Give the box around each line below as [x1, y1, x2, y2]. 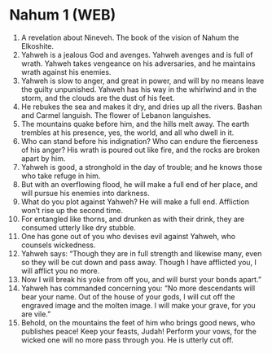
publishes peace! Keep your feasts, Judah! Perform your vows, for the [20, 326, 257, 336]
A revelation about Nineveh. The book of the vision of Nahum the [20, 33, 239, 42]
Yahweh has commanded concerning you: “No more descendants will [20, 283, 256, 293]
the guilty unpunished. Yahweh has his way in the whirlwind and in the [20, 84, 257, 94]
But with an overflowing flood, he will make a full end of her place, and [20, 179, 258, 189]
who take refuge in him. [20, 171, 101, 181]
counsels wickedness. [20, 240, 96, 250]
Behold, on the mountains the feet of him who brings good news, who [20, 317, 256, 327]
